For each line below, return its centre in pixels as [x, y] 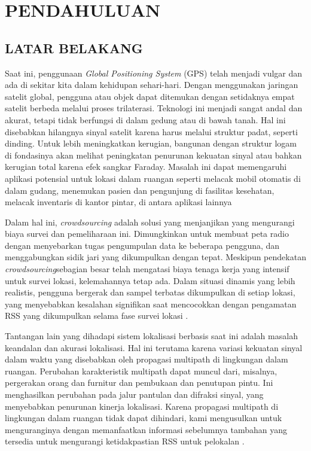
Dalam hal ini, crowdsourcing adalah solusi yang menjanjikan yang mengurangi [150, 222]
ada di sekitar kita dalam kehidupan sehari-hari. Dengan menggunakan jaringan [152, 85]
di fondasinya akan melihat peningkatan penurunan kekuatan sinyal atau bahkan [153, 155]
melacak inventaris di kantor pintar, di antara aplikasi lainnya [118, 202]
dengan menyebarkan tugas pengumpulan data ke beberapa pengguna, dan [142, 245]
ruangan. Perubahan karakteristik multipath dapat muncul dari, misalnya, [141, 371]
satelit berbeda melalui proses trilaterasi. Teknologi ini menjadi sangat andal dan [154, 108]
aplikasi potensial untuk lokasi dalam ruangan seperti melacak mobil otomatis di [153, 178]
